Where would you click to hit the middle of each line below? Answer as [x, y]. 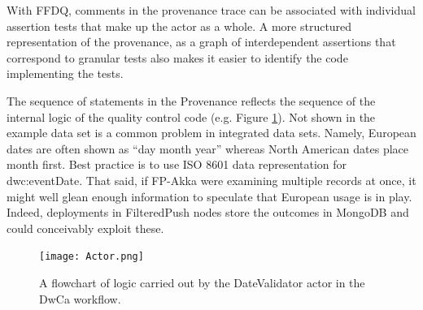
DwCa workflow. [80, 298]
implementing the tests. [65, 73]
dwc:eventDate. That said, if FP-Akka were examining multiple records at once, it [211, 180]
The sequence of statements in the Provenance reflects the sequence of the [191, 100]
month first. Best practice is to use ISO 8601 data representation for [177, 164]
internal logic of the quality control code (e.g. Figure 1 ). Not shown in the [191, 116]
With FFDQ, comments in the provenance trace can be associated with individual [211, 10]
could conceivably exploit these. [85, 228]
